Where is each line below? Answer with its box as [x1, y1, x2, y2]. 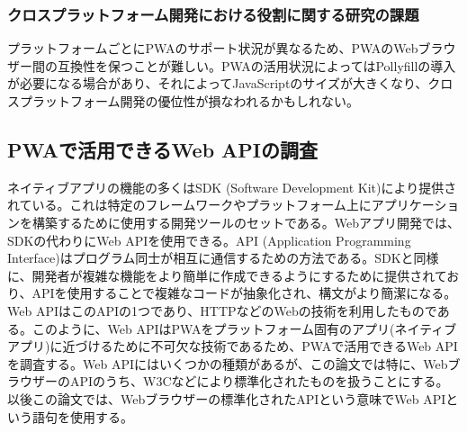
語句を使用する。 [31, 407, 133, 426]
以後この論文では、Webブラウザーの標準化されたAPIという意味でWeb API [7, 389, 446, 408]
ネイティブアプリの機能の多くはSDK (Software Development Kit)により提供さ [7, 177, 457, 196]
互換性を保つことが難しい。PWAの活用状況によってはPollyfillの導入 [57, 56, 456, 75]
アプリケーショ [371, 195, 460, 214]
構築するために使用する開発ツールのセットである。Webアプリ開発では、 [31, 212, 461, 231]
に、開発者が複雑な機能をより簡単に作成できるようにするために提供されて [7, 265, 447, 284]
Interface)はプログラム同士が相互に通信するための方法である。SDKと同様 [7, 248, 439, 267]
